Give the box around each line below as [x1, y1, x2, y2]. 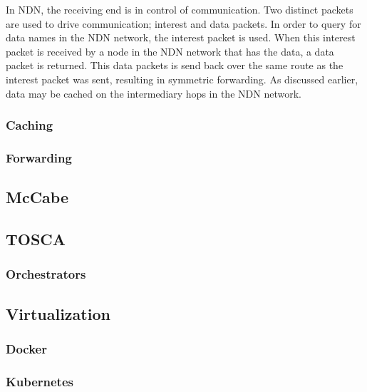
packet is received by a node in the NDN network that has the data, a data [6, 43, 334, 58]
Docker [6, 339, 47, 357]
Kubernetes [6, 372, 73, 390]
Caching [6, 116, 53, 134]
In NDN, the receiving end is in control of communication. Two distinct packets [6, 2, 353, 16]
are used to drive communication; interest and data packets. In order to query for [6, 16, 361, 31]
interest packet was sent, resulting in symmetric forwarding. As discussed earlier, [6, 71, 358, 86]
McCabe [6, 186, 69, 208]
